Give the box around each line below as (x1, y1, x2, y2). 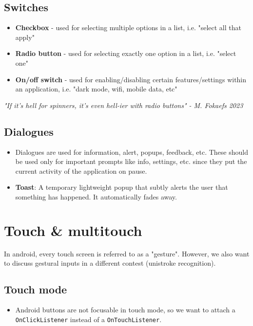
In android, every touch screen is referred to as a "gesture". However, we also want (4, 248, 250, 258)
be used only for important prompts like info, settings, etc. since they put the (15, 156, 247, 166)
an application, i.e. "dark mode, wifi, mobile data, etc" (15, 84, 177, 94)
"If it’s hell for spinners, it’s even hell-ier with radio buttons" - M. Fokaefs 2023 (4, 100, 243, 110)
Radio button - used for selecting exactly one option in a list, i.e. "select (15, 48, 236, 58)
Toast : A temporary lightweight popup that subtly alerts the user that (15, 182, 228, 192)
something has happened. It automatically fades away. (15, 191, 177, 201)
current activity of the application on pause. (15, 165, 147, 176)
